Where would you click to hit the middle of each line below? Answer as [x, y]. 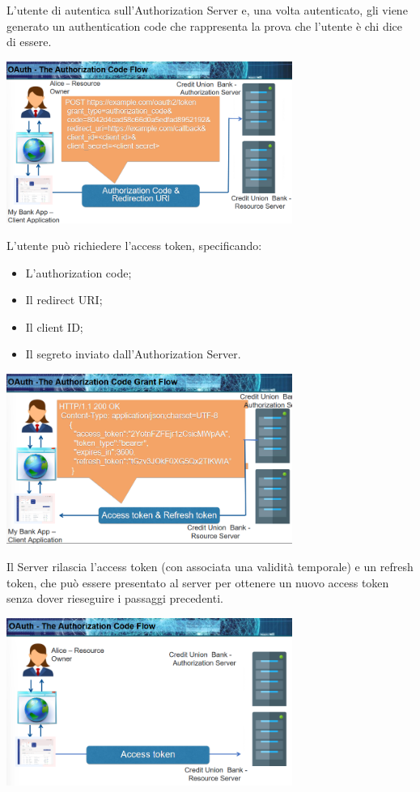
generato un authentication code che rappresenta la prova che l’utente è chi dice [205, 25]
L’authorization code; [78, 272]
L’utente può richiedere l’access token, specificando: [134, 246]
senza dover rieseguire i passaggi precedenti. [115, 598]
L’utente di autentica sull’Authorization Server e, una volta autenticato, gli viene [207, 10]
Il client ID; [54, 326]
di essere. [29, 42]
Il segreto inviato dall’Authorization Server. [133, 354]
